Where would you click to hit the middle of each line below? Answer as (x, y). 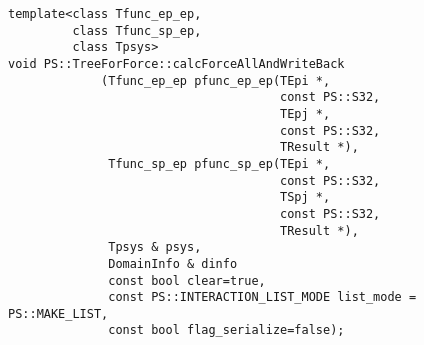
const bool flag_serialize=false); (226, 330)
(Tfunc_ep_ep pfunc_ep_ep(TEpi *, (216, 80)
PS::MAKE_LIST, (58, 313)
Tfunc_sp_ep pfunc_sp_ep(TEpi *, (219, 163)
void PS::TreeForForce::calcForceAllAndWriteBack (176, 63)
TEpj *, (305, 113)
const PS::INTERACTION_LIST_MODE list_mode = (262, 297)
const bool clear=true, (187, 280)
